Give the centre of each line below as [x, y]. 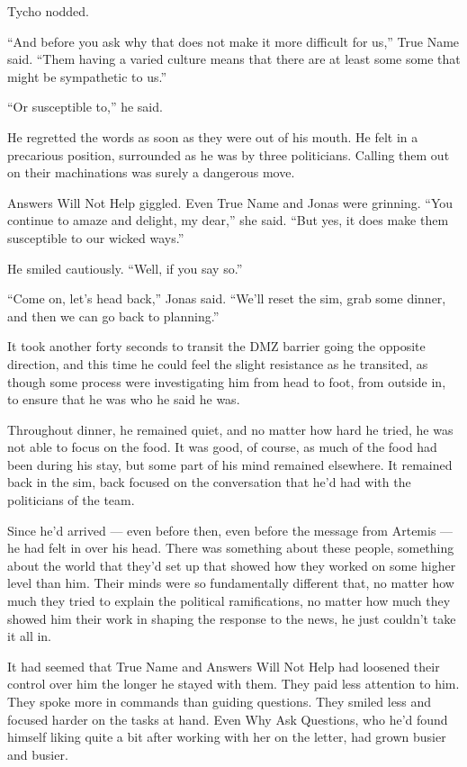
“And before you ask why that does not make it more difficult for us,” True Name [233, 41]
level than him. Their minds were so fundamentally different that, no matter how [231, 583]
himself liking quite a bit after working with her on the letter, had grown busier [227, 737]
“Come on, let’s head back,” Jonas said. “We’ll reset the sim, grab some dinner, [227, 298]
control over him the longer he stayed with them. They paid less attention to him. [233, 684]
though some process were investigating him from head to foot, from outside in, [227, 381]
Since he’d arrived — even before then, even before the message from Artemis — [230, 530]
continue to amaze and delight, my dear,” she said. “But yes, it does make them [228, 220]
